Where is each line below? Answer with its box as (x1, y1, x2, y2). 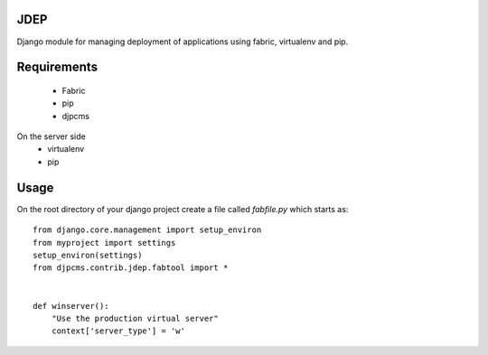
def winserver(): (33, 301, 109, 311)
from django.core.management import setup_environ (33, 225, 262, 235)
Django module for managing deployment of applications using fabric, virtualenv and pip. (16, 36, 349, 47)
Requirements (16, 60, 99, 75)
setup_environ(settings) (33, 249, 143, 260)
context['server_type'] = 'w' (51, 326, 185, 336)
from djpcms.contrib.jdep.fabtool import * (33, 263, 229, 273)
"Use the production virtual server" (51, 313, 219, 323)
